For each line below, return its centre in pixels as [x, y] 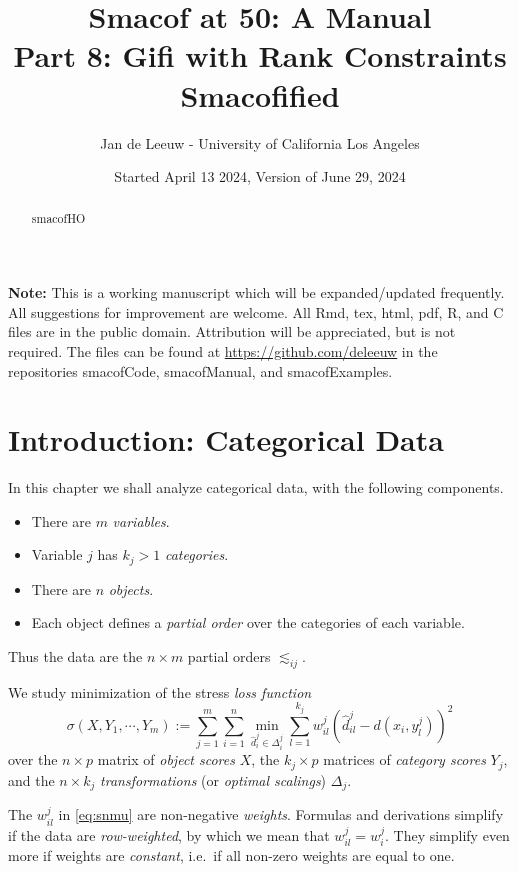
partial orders [229, 656]
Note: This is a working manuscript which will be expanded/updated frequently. [256, 292]
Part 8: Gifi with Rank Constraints [260, 55]
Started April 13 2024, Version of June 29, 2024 [260, 176]
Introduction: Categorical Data [226, 439]
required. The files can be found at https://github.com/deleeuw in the [223, 350]
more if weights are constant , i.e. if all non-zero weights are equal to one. [231, 855]
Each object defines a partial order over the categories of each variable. [248, 622]
